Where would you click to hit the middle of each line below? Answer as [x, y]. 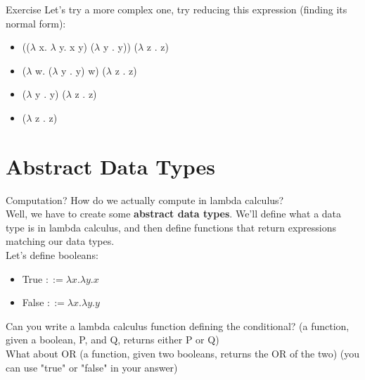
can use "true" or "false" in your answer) [92, 367]
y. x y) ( [77, 47]
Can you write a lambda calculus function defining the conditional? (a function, [178, 325]
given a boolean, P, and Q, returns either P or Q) [113, 340]
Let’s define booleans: [52, 255]
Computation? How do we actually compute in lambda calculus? [145, 199]
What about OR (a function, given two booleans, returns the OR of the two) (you [183, 354]
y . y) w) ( [84, 70]
